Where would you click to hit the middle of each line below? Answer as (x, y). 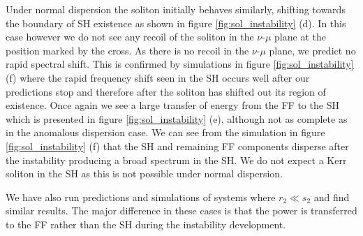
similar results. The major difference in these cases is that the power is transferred (181, 211)
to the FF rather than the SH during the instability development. (146, 224)
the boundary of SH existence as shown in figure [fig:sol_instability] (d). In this (176, 23)
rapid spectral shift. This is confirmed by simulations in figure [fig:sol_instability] (180, 64)
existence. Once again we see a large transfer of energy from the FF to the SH (172, 105)
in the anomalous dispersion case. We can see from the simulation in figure (165, 132)
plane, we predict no (312, 50)
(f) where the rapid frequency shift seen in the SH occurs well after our (158, 77)
